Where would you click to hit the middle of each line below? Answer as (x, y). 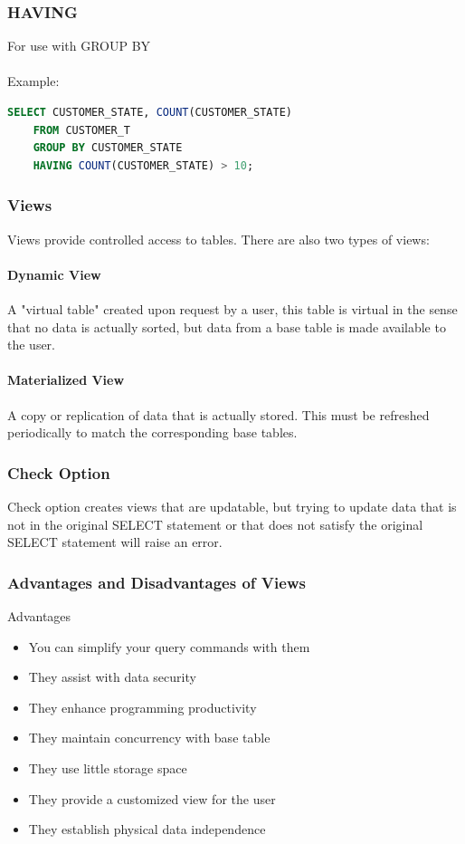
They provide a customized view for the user (152, 798)
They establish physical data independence (147, 829)
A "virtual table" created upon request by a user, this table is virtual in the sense (232, 308)
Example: (33, 81)
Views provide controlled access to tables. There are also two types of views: (218, 239)
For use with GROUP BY (79, 46)
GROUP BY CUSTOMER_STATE (108, 148)
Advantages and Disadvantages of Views (157, 582)
